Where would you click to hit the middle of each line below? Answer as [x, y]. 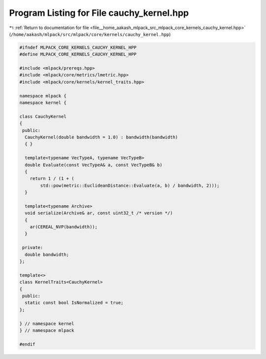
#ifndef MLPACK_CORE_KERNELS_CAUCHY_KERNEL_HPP [78, 47]
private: [33, 248]
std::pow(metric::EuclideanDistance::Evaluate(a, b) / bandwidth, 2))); [130, 185]
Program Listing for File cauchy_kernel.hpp [99, 13]
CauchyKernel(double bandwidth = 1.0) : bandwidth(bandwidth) [101, 137]
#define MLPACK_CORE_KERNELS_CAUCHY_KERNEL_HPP [78, 54]
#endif [27, 344]
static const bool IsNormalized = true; [74, 303]
